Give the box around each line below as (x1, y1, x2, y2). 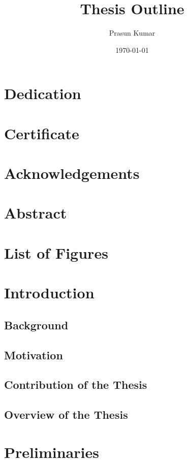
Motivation (4, 347, 63, 362)
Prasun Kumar (109, 27, 155, 38)
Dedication (4, 83, 81, 104)
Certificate (4, 122, 79, 143)
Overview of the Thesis (4, 407, 128, 422)
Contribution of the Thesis (4, 377, 147, 392)
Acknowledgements (4, 163, 140, 183)
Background (4, 317, 69, 332)
